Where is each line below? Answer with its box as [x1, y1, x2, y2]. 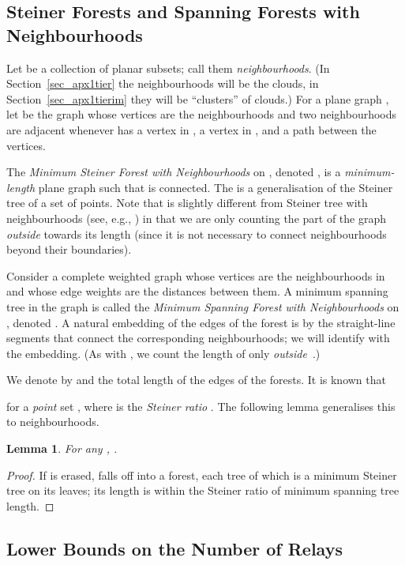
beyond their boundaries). [6, 241, 132, 258]
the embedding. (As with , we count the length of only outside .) [6, 345, 321, 361]
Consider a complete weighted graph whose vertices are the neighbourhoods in [6, 267, 385, 284]
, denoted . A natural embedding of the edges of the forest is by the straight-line [6, 314, 396, 330]
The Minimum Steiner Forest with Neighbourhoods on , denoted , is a [6, 164, 341, 180]
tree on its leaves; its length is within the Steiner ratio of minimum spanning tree [6, 482, 399, 499]
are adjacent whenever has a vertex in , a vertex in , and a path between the [6, 121, 377, 137]
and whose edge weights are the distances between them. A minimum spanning [6, 283, 388, 299]
